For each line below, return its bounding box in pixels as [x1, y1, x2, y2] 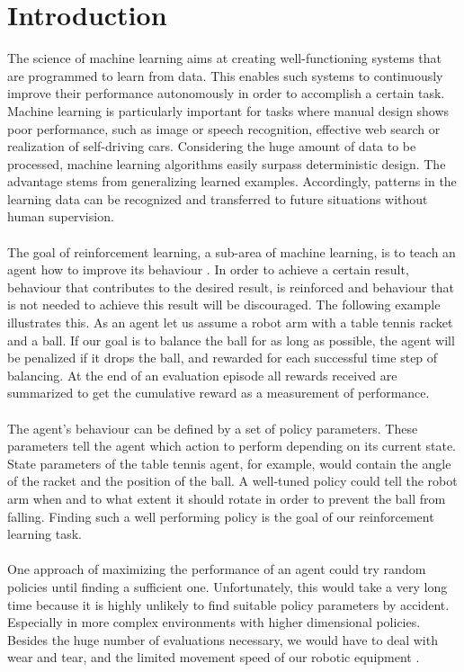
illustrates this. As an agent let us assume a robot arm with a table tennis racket [7, 313, 453, 332]
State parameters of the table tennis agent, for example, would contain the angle [7, 453, 451, 472]
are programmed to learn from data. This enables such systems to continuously [7, 66, 443, 85]
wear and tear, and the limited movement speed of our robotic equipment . [7, 648, 420, 667]
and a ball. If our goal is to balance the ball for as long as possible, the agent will [7, 330, 455, 349]
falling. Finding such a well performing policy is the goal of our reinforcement [7, 506, 434, 525]
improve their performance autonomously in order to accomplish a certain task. [7, 84, 445, 103]
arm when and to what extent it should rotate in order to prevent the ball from [7, 488, 446, 507]
